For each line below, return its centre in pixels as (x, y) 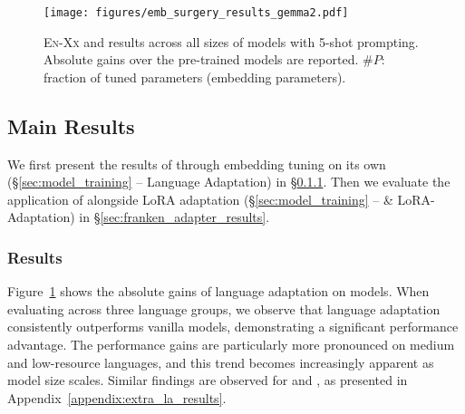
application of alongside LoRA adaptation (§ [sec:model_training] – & (200, 199)
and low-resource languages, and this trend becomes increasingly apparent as (221, 362)
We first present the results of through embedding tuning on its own (197, 164)
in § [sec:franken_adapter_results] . (174, 217)
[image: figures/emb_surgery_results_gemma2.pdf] (196, 13)
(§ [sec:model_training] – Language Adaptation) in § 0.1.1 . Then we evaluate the (229, 182)
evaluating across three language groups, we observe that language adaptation (224, 308)
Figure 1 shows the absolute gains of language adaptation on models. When (218, 291)
